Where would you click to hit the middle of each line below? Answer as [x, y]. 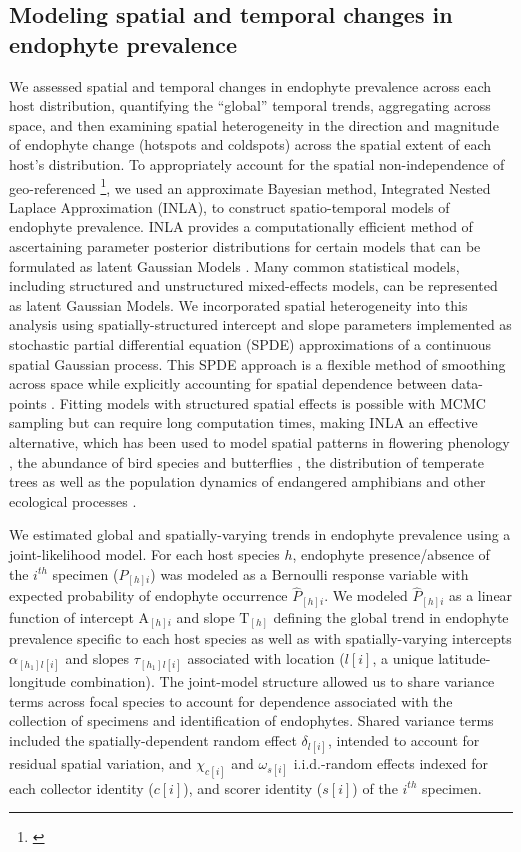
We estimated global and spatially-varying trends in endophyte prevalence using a [260, 534]
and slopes [97, 657]
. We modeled [366, 595]
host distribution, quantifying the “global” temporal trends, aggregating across [250, 105]
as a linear [480, 595]
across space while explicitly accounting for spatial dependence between [228, 383]
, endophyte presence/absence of [391, 553]
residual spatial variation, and [100, 763]
